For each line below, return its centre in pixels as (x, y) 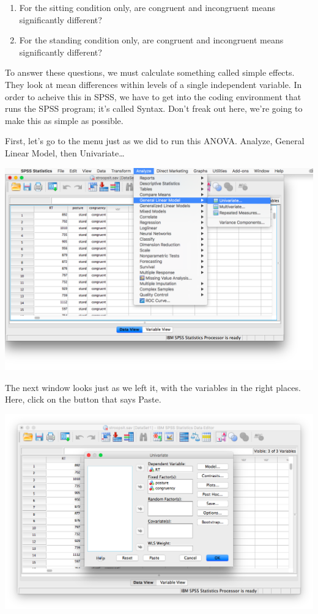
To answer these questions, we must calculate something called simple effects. (150, 72)
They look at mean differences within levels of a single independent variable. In (153, 84)
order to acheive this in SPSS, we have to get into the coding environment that (153, 96)
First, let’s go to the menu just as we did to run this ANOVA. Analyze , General (155, 141)
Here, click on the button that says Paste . (83, 399)
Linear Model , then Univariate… (65, 152)
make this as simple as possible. (64, 120)
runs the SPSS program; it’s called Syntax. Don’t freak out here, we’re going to (154, 108)
